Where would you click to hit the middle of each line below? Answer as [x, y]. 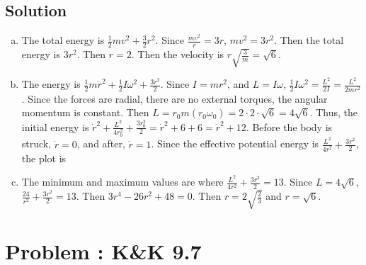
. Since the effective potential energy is [235, 143]
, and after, [101, 143]
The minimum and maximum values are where [122, 182]
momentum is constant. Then [85, 112]
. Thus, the [334, 112]
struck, [36, 143]
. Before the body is [289, 126]
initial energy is [55, 126]
